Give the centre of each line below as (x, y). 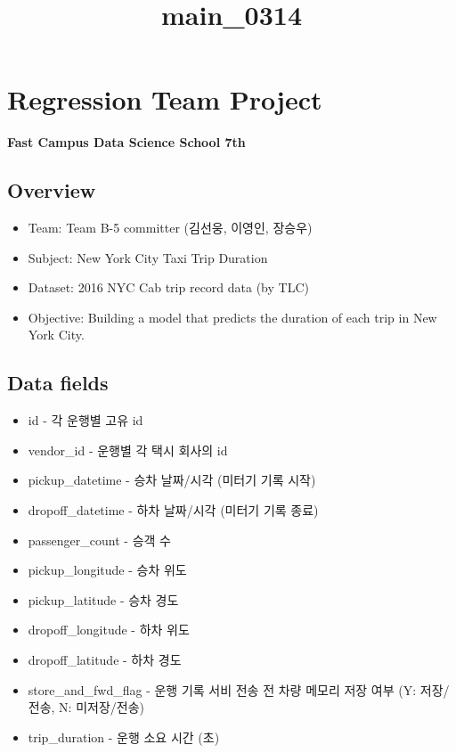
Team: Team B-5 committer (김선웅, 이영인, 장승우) (170, 228)
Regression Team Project (165, 99)
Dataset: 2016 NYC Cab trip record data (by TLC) (168, 287)
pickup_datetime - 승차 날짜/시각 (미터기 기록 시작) (172, 480)
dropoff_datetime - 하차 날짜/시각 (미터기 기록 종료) (173, 510)
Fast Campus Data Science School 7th (126, 142)
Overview (52, 190)
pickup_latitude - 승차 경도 (103, 599)
